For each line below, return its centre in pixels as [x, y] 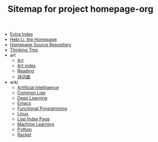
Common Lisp [31, 93]
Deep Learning [32, 98]
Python [24, 130]
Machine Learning [36, 124]
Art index [26, 66]
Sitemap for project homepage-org [80, 9]
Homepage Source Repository [40, 45]
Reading [26, 71]
